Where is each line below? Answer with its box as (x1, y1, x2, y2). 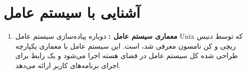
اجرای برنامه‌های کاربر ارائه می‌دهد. (15, 60, 121, 70)
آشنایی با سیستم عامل (3, 2, 140, 22)
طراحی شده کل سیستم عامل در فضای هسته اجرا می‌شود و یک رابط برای (15, 50, 238, 61)
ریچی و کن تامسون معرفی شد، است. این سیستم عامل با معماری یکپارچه (15, 40, 236, 51)
